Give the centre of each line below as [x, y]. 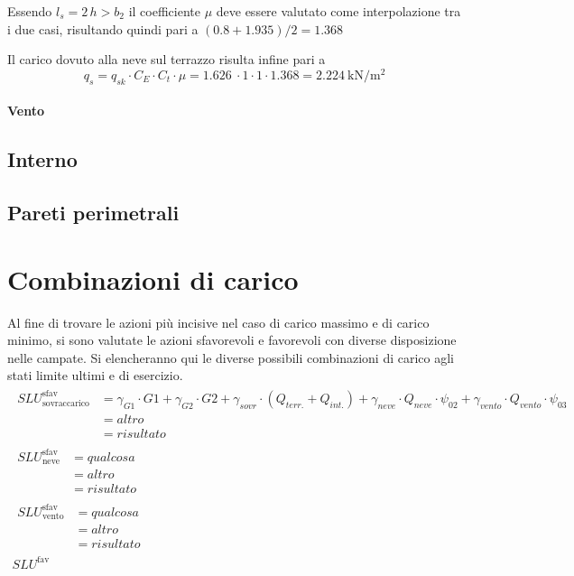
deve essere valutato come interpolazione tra [338, 11]
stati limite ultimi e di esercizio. [95, 375]
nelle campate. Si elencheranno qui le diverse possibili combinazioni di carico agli [231, 357]
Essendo [30, 11]
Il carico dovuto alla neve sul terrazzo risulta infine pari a [167, 59]
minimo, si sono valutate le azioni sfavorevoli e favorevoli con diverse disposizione [232, 340]
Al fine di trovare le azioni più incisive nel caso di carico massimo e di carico [218, 322]
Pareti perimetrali [93, 213]
